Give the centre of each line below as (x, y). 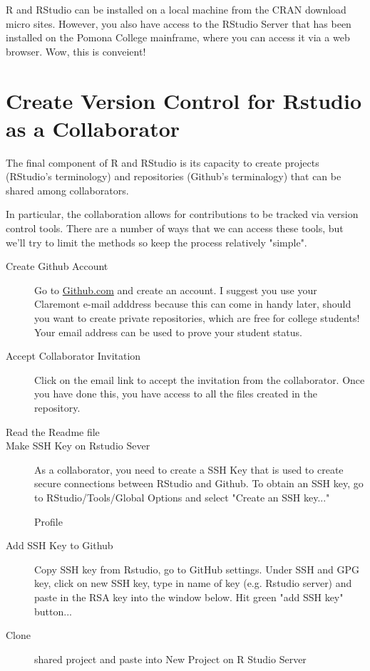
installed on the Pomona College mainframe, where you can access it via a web (178, 37)
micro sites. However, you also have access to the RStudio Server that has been (179, 23)
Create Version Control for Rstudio (184, 100)
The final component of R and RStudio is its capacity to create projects (163, 162)
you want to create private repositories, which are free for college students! (197, 318)
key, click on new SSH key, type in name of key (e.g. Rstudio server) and (193, 583)
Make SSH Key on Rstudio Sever (78, 446)
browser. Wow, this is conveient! (76, 51)
